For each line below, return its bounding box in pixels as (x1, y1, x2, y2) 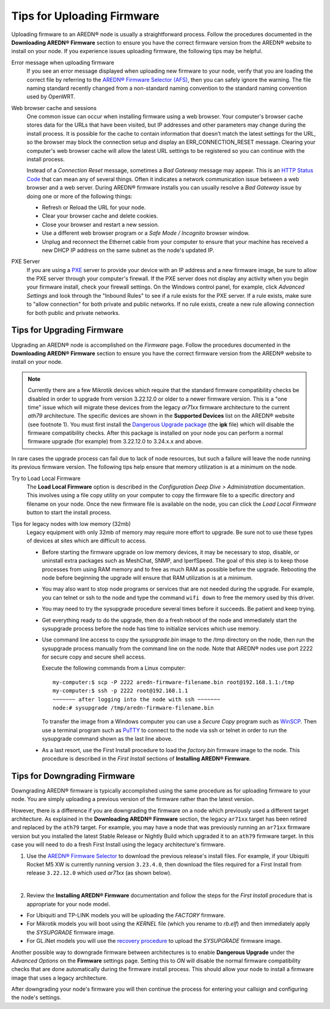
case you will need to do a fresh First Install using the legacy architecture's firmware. (11, 841, 226, 848)
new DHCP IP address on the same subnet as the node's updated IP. (42, 246, 215, 254)
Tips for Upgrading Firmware (11, 325, 123, 336)
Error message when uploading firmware (11, 59, 114, 66)
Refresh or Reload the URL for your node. (42, 204, 146, 211)
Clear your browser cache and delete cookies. (42, 212, 158, 220)
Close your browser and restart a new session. (42, 221, 159, 228)
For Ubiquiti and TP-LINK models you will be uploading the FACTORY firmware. (26, 911, 226, 918)
